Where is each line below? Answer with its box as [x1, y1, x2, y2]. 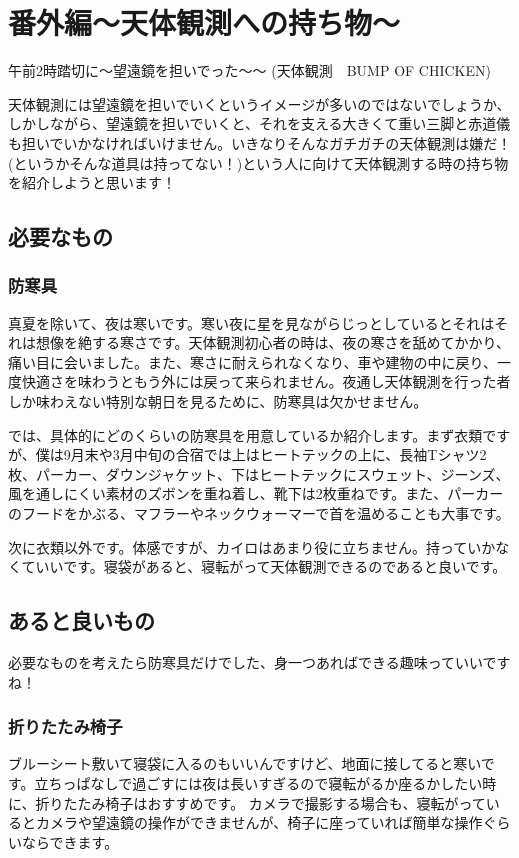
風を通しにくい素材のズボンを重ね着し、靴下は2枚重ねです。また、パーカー [8, 483, 504, 504]
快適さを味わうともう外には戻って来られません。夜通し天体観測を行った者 [21, 371, 511, 392]
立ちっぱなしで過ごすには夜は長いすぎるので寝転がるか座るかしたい [34, 773, 483, 794]
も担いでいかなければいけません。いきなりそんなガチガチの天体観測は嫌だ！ [8, 132, 512, 153]
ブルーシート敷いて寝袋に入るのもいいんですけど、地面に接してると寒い [8, 753, 481, 774]
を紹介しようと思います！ [8, 172, 176, 193]
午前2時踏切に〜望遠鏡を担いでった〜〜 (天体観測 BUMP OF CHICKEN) [8, 60, 491, 81]
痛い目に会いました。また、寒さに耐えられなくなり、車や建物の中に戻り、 [8, 351, 497, 372]
